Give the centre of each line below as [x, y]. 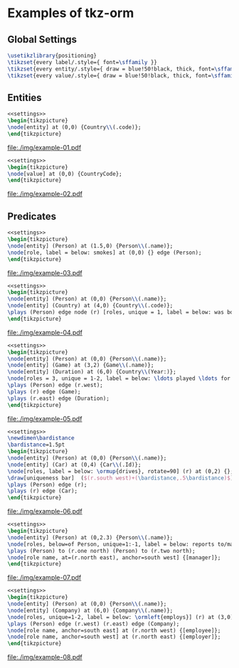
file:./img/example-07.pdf [44, 578]
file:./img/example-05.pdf [45, 418]
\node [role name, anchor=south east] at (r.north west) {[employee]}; [114, 630]
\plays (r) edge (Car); [43, 491]
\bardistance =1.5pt [36, 445]
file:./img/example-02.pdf [45, 194]
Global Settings [42, 39]
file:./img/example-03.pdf [45, 272]
